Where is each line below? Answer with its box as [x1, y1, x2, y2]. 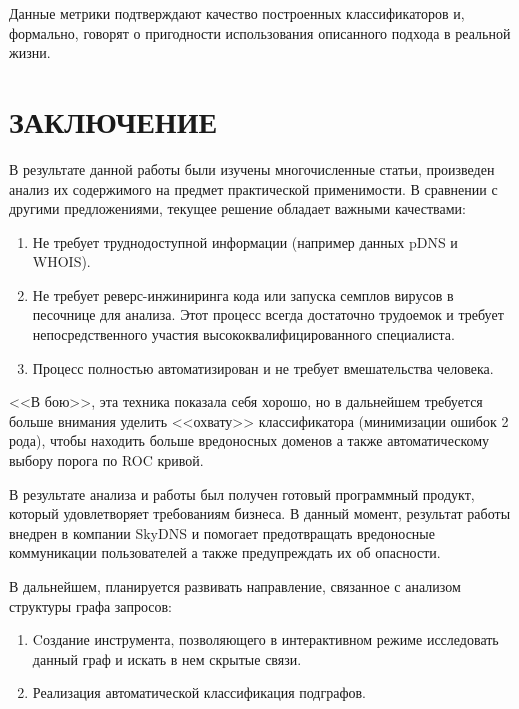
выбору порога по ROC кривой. [9, 450, 204, 471]
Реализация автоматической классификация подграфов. [32, 682, 366, 703]
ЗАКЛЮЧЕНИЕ [9, 100, 218, 141]
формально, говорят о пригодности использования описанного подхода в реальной [9, 22, 511, 43]
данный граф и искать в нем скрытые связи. [32, 648, 302, 669]
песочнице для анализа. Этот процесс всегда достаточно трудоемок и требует [32, 304, 504, 325]
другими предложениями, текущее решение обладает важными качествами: [9, 198, 466, 219]
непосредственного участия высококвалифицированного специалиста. [32, 324, 455, 345]
